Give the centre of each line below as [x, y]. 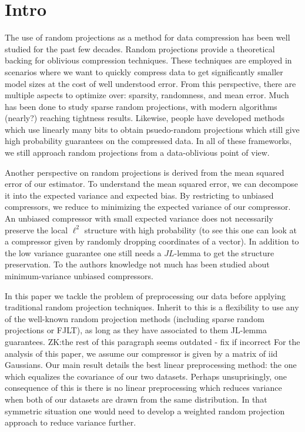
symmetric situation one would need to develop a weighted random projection [145, 411]
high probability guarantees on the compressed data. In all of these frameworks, [148, 141]
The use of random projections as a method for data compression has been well [148, 37]
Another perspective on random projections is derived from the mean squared [145, 172]
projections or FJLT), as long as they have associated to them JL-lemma [136, 330]
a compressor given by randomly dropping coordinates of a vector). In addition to [152, 241]
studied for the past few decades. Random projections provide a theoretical [140, 48]
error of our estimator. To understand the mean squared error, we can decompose [151, 184]
